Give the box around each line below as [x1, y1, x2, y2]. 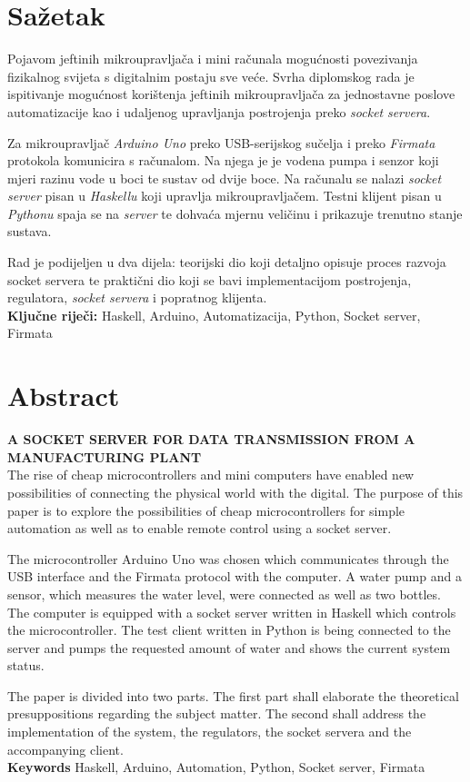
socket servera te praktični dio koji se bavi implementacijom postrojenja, [7, 270, 412, 289]
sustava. [7, 222, 52, 241]
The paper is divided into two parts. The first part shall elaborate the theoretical [7, 686, 459, 705]
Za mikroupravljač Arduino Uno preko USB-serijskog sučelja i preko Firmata [7, 133, 435, 152]
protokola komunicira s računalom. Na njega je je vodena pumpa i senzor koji [7, 151, 439, 170]
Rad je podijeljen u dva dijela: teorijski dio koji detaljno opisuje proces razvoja [7, 252, 446, 272]
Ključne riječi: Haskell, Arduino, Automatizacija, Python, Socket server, [7, 305, 421, 324]
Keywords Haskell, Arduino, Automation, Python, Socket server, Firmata [7, 757, 425, 777]
